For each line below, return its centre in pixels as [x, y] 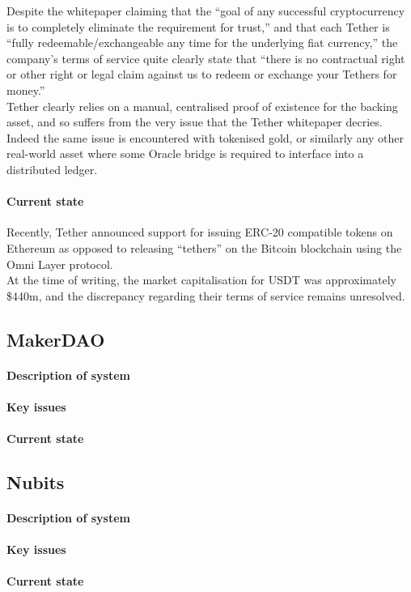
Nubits [36, 482]
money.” [26, 89]
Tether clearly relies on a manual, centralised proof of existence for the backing [202, 106]
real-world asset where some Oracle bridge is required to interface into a [185, 153]
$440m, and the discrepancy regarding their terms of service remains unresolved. [206, 295]
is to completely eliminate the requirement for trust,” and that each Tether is [198, 26]
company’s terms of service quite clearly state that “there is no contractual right [206, 58]
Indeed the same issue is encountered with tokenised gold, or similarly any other [205, 137]
